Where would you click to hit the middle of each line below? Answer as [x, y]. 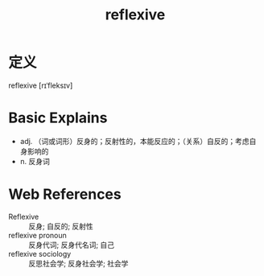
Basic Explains [58, 118]
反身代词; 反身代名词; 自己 [72, 245]
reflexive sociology [40, 253]
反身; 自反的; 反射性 [61, 226]
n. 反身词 [35, 161]
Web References [65, 194]
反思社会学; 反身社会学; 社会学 [78, 263]
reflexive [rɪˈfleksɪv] [41, 85]
